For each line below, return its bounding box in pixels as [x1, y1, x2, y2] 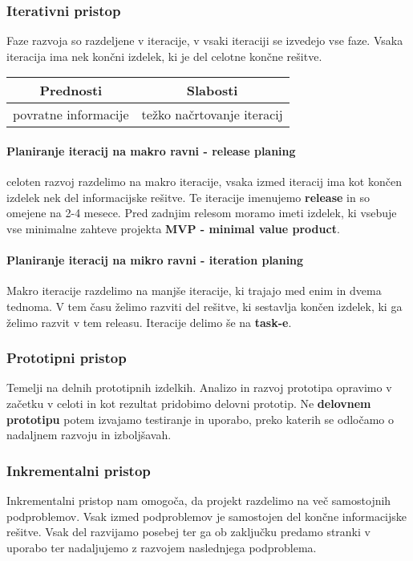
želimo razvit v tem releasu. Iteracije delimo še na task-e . [6, 313, 292, 330]
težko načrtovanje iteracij [141, 105, 283, 124]
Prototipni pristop [6, 348, 127, 368]
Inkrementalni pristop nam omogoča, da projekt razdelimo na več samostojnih [6, 491, 391, 508]
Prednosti [39, 81, 103, 100]
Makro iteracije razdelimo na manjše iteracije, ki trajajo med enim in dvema [6, 282, 382, 299]
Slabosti [186, 81, 238, 100]
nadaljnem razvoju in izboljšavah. [6, 426, 172, 443]
